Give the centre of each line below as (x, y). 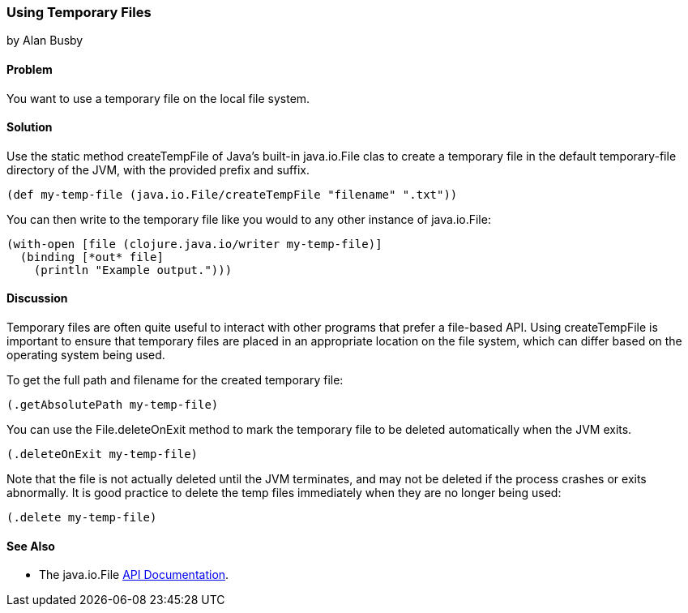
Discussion (37, 298)
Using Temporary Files (79, 12)
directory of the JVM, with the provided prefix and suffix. (158, 169)
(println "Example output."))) (133, 270)
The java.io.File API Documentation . (134, 575)
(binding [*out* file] (92, 257)
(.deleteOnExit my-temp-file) (103, 454)
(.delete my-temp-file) (82, 518)
